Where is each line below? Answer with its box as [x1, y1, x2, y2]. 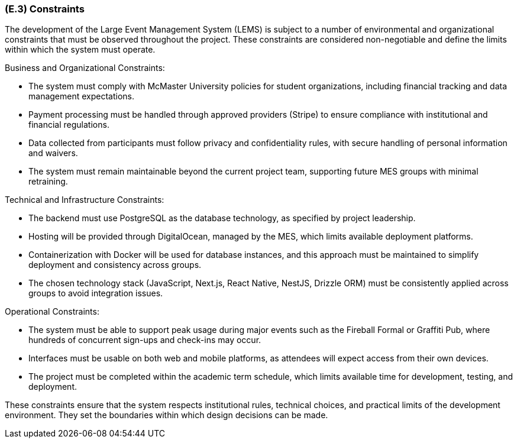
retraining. [28, 176, 68, 187]
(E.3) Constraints [5, 3, 85, 15]
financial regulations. [28, 119, 109, 130]
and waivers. [28, 148, 78, 159]
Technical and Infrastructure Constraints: [5, 195, 164, 205]
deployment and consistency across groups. [28, 260, 202, 270]
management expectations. [28, 91, 135, 102]
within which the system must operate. [5, 44, 156, 55]
